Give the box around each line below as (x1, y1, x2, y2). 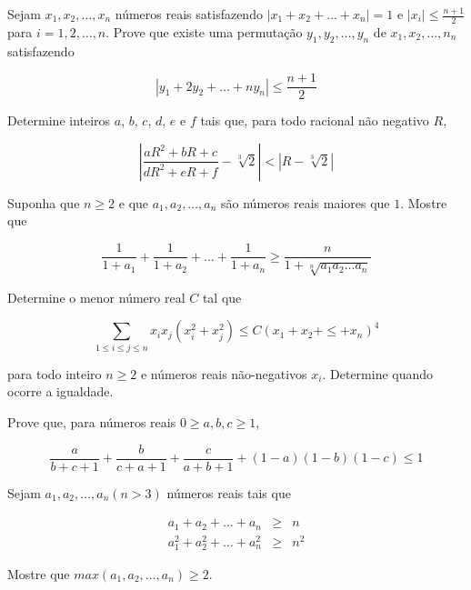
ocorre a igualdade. (7, 382, 114, 401)
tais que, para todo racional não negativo (200, 111, 429, 130)
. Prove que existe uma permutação (105, 22, 303, 41)
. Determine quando (322, 364, 434, 383)
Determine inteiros (7, 111, 111, 130)
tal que (202, 287, 242, 306)
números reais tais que (166, 483, 291, 502)
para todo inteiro (7, 364, 102, 383)
